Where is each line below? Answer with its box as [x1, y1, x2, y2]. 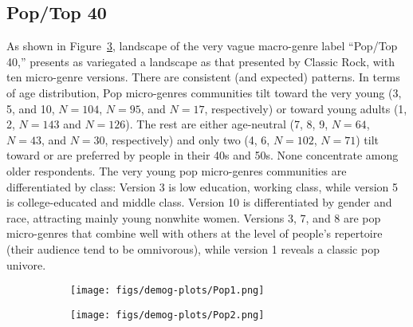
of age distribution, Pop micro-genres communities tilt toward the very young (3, [6, 84, 402, 100]
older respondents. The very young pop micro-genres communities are [6, 162, 347, 179]
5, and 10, [6, 100, 55, 116]
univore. [6, 256, 46, 273]
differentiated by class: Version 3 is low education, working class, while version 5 [6, 178, 399, 195]
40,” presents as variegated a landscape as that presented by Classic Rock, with [6, 53, 395, 69]
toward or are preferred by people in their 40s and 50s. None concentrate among [6, 147, 399, 163]
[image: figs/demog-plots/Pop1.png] [70, 285, 265, 297]
